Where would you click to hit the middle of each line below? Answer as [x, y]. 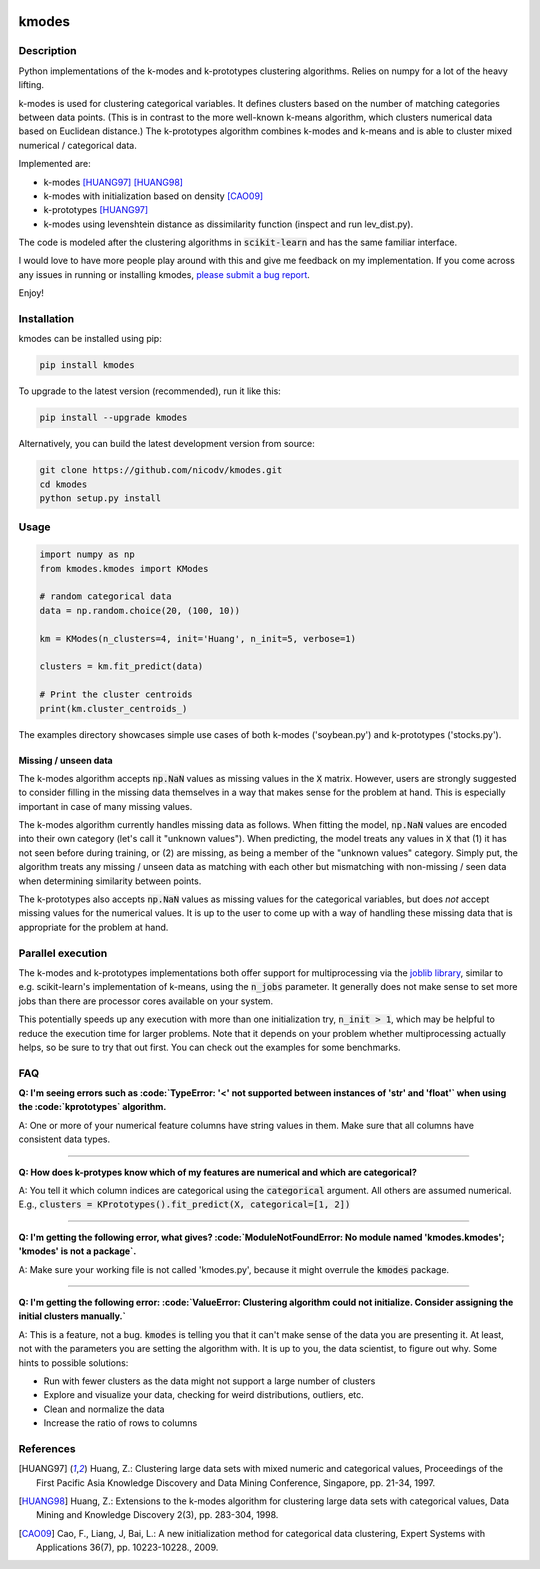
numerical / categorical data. [77, 145]
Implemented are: [55, 164]
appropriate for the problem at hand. [93, 927]
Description [47, 51]
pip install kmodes [87, 365]
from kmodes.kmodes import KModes [124, 568]
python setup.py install [100, 498]
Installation [46, 318]
